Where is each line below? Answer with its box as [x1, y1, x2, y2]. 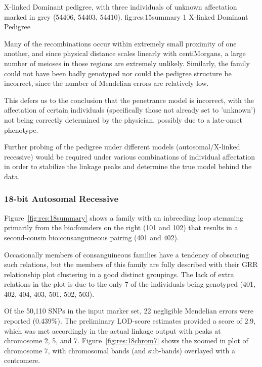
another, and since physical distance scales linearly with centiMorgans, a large [4, 48, 246, 59]
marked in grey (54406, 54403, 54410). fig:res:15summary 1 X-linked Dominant [4, 11, 248, 22]
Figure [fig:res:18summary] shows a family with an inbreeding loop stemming [4, 212, 244, 223]
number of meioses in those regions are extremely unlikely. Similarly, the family [4, 58, 250, 68]
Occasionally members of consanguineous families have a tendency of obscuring [4, 249, 249, 259]
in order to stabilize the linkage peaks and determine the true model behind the [4, 161, 252, 172]
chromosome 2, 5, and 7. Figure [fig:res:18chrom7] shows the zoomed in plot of [4, 335, 248, 346]
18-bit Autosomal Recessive [4, 192, 119, 205]
